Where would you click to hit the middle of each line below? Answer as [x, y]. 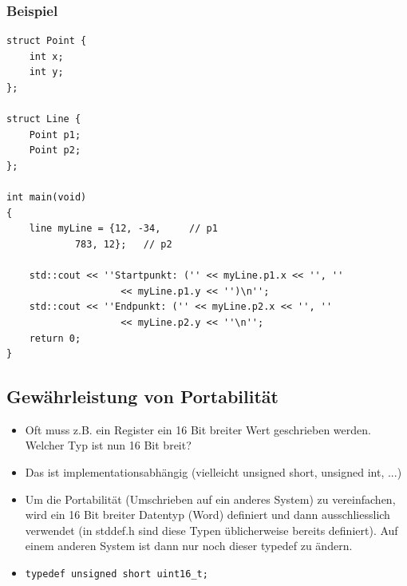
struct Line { [44, 119]
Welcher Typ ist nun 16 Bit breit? [108, 445]
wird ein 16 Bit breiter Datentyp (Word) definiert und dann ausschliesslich [207, 515]
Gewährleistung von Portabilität [142, 396]
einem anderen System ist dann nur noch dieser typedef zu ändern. [189, 546]
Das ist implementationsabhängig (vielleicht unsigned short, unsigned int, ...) [213, 472]
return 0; [55, 338]
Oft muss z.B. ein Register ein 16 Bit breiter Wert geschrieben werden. [198, 429]
